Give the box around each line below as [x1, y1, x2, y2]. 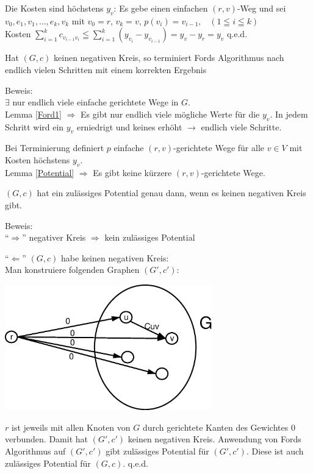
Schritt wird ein [5, 120, 64, 133]
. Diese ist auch [246, 444, 304, 457]
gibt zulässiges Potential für [106, 444, 209, 457]
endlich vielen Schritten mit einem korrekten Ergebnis [5, 63, 207, 76]
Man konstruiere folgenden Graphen [5, 263, 140, 276]
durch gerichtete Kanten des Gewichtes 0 [142, 420, 295, 433]
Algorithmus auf [5, 444, 66, 457]
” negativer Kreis [22, 231, 86, 244]
